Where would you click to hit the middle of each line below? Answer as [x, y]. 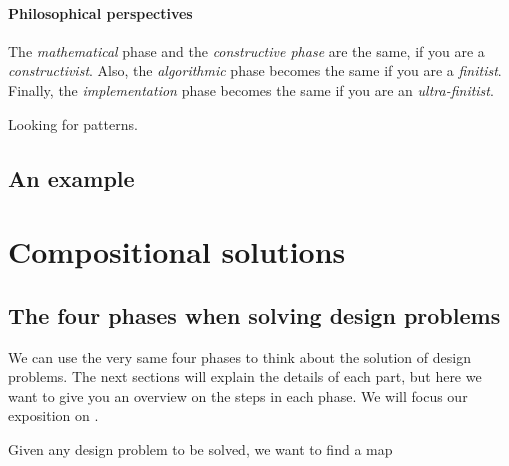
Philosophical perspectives [100, 12]
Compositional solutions [177, 251]
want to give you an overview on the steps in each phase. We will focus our [238, 395]
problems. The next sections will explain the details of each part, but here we [245, 376]
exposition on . [53, 415]
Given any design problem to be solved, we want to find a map [200, 448]
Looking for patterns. [73, 123]
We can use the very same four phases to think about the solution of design [239, 356]
